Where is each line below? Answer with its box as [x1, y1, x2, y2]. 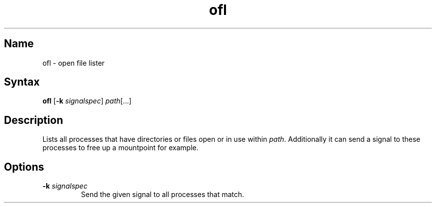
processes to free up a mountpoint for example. [42, 143, 199, 152]
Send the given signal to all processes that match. [81, 190, 244, 199]
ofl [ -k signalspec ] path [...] [42, 97, 132, 105]
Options [4, 160, 44, 173]
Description [4, 113, 63, 126]
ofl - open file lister [42, 58, 105, 67]
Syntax [4, 76, 40, 89]
